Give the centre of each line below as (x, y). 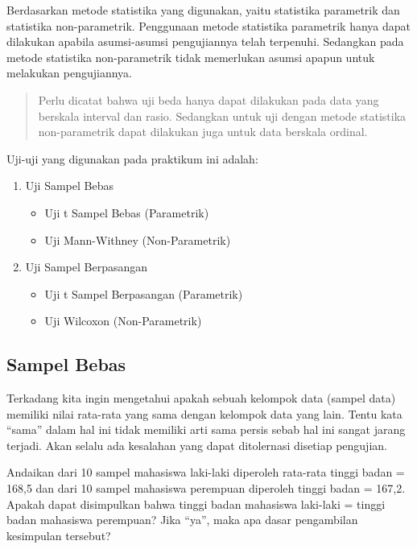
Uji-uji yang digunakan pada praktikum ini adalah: (132, 158)
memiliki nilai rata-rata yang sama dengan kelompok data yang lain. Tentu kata (204, 413)
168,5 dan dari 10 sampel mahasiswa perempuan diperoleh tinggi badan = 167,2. (206, 488)
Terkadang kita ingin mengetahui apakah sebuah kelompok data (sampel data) (201, 398)
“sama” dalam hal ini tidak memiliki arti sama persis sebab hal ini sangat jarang (206, 429)
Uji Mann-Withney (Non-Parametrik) (138, 239)
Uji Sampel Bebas (69, 186)
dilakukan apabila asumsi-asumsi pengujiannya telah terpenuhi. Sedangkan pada (205, 41)
